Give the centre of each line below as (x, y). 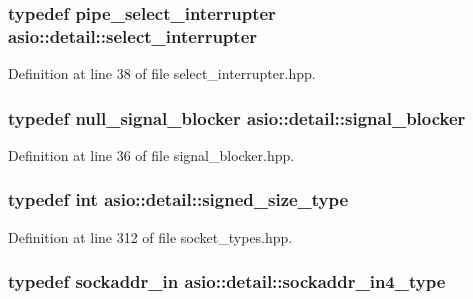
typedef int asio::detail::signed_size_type (178, 199)
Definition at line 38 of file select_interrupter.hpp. (162, 73)
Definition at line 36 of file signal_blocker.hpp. (151, 154)
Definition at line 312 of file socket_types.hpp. (150, 236)
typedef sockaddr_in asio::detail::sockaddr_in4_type (227, 281)
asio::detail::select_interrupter (133, 35)
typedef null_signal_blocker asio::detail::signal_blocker (237, 117)
